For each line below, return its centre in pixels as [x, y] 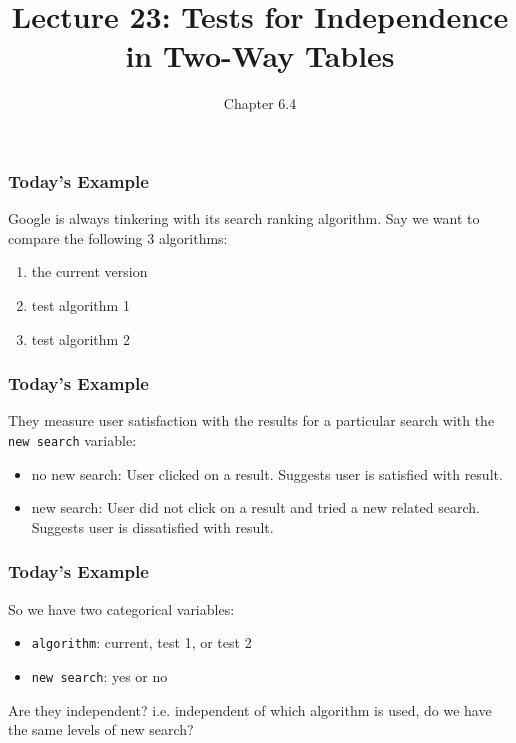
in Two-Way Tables [260, 55]
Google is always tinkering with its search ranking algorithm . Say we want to [244, 218]
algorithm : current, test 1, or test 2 [141, 642]
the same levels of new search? [101, 729]
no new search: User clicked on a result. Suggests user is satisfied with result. [267, 473]
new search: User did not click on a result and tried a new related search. [255, 507]
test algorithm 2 [80, 338]
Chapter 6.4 [260, 103]
